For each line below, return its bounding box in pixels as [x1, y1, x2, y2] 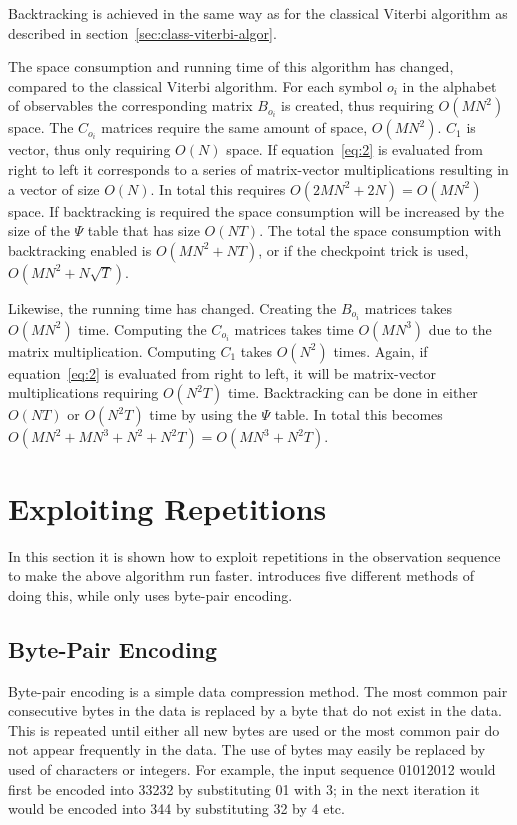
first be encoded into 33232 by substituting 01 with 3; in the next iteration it [8, 778, 480, 799]
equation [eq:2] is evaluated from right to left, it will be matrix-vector [8, 362, 437, 383]
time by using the [149, 404, 257, 425]
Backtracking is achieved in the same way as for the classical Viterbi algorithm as [8, 3, 508, 23]
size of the [8, 220, 70, 241]
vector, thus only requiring [8, 139, 171, 160]
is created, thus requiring [281, 95, 434, 116]
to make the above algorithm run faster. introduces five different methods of [8, 565, 474, 586]
